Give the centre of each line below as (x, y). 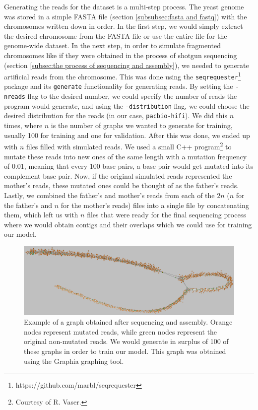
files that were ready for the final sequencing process (166, 215)
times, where (23, 125)
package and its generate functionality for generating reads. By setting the (119, 86)
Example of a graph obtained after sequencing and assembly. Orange (128, 322)
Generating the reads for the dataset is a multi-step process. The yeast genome (124, 6)
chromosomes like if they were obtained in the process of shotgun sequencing (121, 55)
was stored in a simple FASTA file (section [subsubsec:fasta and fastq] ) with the (126, 16)
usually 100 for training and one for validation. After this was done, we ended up (127, 135)
